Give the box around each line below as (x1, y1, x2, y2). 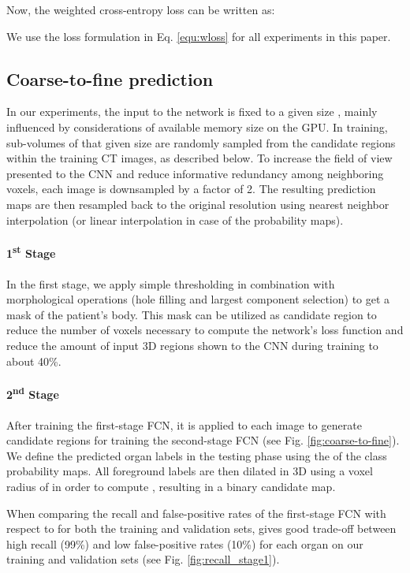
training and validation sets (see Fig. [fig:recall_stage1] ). (6, 551, 280, 567)
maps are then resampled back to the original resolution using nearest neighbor (6, 195, 389, 212)
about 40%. (6, 352, 61, 369)
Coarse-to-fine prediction (6, 66, 214, 91)
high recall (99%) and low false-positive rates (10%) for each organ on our (6, 535, 363, 552)
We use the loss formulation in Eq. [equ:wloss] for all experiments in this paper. (6, 28, 391, 44)
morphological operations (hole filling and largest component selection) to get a (6, 291, 390, 307)
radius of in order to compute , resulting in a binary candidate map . (6, 478, 336, 494)
